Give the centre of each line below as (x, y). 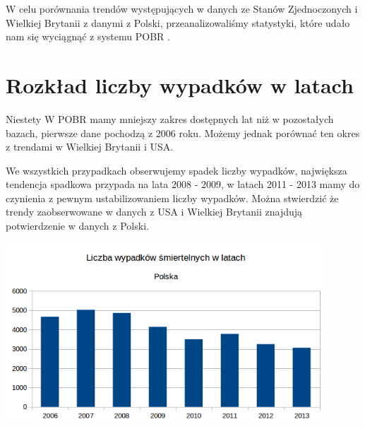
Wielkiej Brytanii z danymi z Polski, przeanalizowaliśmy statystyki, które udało (178, 22)
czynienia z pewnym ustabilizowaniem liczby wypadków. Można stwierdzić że (172, 198)
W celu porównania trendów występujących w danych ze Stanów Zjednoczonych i (182, 8)
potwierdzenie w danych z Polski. (77, 226)
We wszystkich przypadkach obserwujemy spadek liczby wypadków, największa (176, 170)
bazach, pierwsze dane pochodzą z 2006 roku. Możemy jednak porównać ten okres (183, 133)
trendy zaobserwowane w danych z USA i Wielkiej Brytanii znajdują (154, 212)
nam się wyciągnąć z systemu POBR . (88, 36)
